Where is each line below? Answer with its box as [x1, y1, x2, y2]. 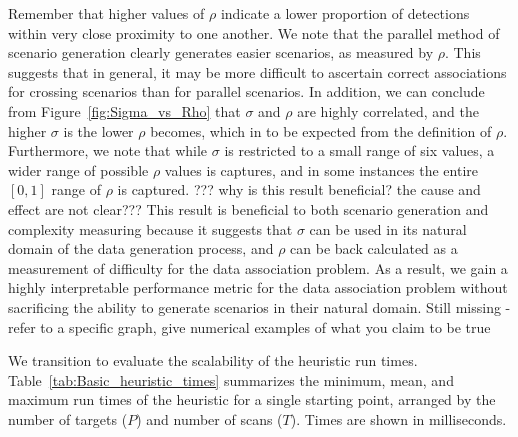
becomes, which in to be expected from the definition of [150, 120, 492, 141]
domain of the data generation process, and [8, 238, 274, 259]
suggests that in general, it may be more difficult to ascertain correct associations [8, 61, 507, 82]
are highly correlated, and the [297, 100, 479, 121]
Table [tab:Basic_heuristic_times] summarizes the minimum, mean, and [8, 369, 454, 390]
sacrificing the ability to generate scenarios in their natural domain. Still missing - [8, 296, 511, 317]
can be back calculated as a [290, 238, 458, 259]
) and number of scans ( [136, 408, 283, 429]
